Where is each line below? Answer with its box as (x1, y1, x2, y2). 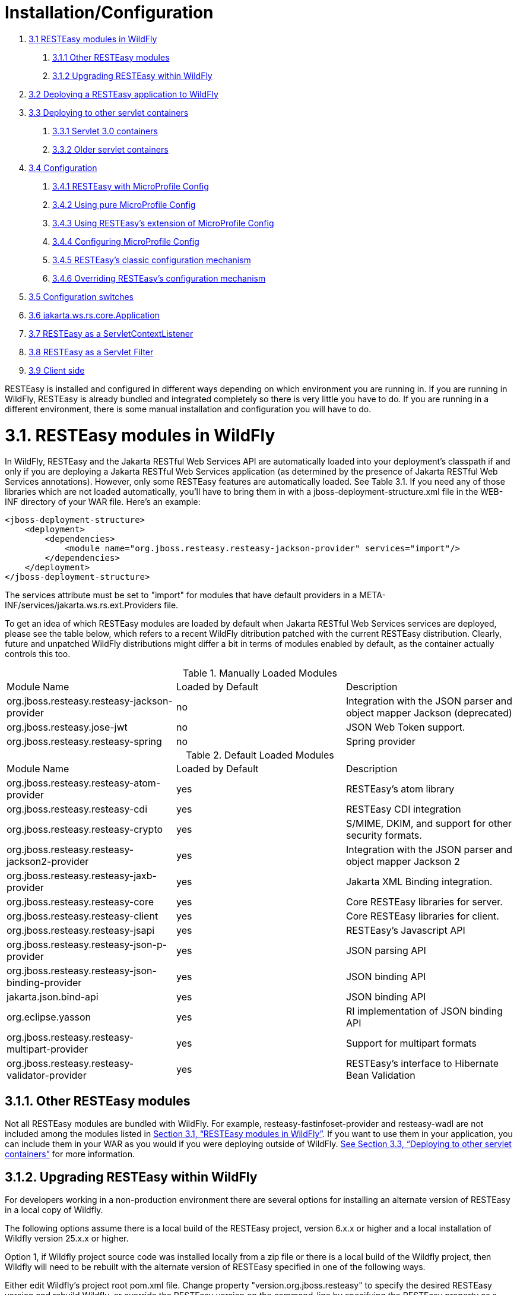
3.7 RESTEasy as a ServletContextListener (28, 328, 194, 339)
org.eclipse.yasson (7, 1011, 91, 1024)
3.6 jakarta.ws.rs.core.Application (28, 309, 160, 320)
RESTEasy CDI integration (345, 803, 461, 816)
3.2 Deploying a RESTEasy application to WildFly (28, 89, 218, 99)
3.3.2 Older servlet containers (52, 144, 169, 154)
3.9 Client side (28, 365, 85, 375)
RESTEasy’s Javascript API (345, 924, 465, 937)
